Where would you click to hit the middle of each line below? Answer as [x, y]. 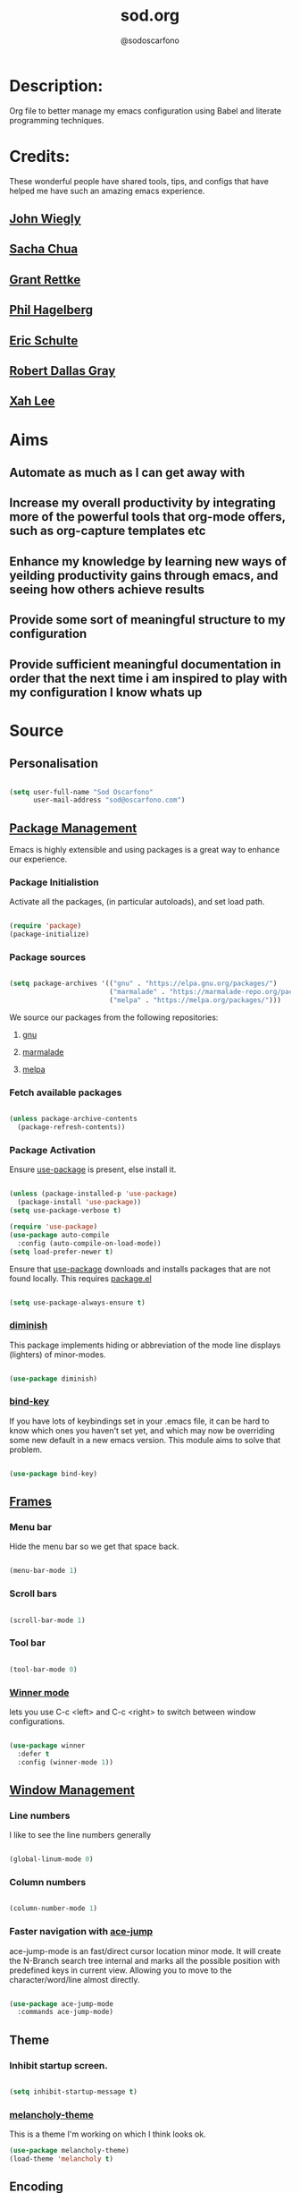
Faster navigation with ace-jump [81, 1932]
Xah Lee [32, 401]
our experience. [38, 859]
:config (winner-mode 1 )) [66, 1762]
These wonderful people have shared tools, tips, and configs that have [139, 181]
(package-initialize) [50, 935]
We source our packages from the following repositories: [114, 1017]
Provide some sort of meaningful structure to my [147, 620]
